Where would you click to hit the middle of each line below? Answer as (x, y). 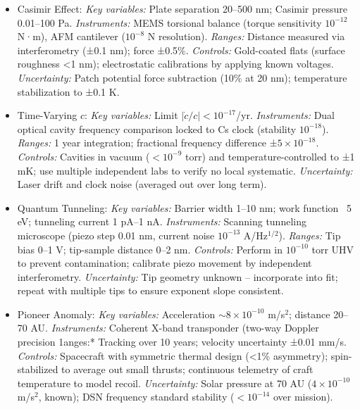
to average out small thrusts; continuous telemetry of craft (187, 369)
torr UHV (333, 249)
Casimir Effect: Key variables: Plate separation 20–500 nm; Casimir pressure (182, 8)
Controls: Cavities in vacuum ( (83, 156)
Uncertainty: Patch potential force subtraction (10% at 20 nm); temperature (182, 77)
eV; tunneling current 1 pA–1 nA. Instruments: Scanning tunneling (162, 221)
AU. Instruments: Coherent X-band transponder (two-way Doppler (175, 328)
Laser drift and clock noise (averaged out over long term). (142, 184)
